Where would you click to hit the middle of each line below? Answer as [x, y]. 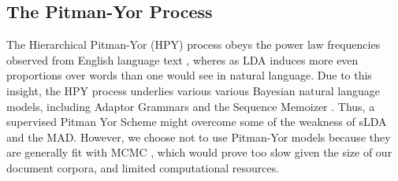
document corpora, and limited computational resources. [143, 167]
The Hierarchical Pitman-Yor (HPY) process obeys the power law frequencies [193, 44]
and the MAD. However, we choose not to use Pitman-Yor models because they [199, 137]
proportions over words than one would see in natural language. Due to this [189, 75]
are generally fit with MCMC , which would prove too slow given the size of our [199, 152]
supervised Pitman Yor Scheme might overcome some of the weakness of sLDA [197, 122]
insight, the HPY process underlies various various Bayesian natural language [193, 90]
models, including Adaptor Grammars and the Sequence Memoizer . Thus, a [191, 106]
